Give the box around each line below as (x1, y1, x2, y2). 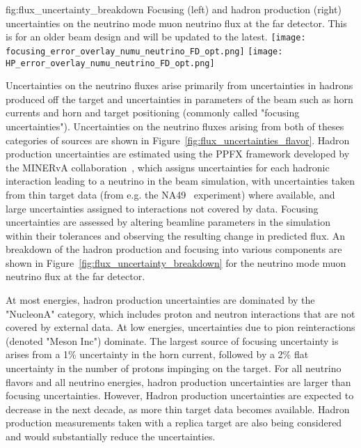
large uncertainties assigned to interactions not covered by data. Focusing (6, 201, 319, 215)
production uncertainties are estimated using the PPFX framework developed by (6, 146, 350, 161)
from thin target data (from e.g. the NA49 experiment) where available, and (6, 187, 335, 201)
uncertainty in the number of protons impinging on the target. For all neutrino (6, 361, 342, 376)
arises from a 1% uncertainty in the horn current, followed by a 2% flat (6, 347, 309, 362)
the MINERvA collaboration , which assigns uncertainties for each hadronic (6, 160, 330, 174)
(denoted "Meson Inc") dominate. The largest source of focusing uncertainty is (6, 333, 339, 348)
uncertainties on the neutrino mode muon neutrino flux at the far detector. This (6, 15, 347, 30)
